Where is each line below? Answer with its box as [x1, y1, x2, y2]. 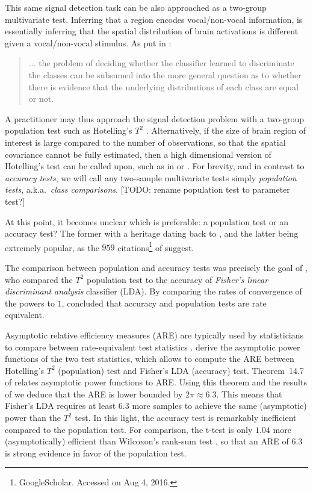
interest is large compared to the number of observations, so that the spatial [5, 135, 286, 148]
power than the [5, 411, 61, 424]
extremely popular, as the [5, 241, 99, 254]
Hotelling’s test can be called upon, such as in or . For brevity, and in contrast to [5, 160, 305, 172]
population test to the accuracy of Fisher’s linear [87, 273, 268, 285]
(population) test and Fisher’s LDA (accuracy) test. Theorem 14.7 [58, 364, 304, 376]
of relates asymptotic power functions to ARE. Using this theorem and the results [5, 376, 307, 388]
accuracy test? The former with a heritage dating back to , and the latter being [5, 227, 299, 240]
